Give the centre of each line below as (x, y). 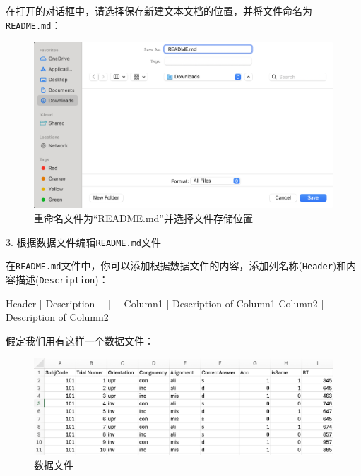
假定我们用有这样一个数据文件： (80, 340)
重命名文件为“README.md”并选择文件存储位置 (143, 218)
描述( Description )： (62, 279)
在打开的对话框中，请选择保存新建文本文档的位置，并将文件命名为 (159, 11)
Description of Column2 (57, 317)
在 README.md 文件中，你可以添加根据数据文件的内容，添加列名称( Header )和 (176, 266)
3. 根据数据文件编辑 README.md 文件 (83, 242)
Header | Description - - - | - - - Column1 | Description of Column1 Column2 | (165, 303)
